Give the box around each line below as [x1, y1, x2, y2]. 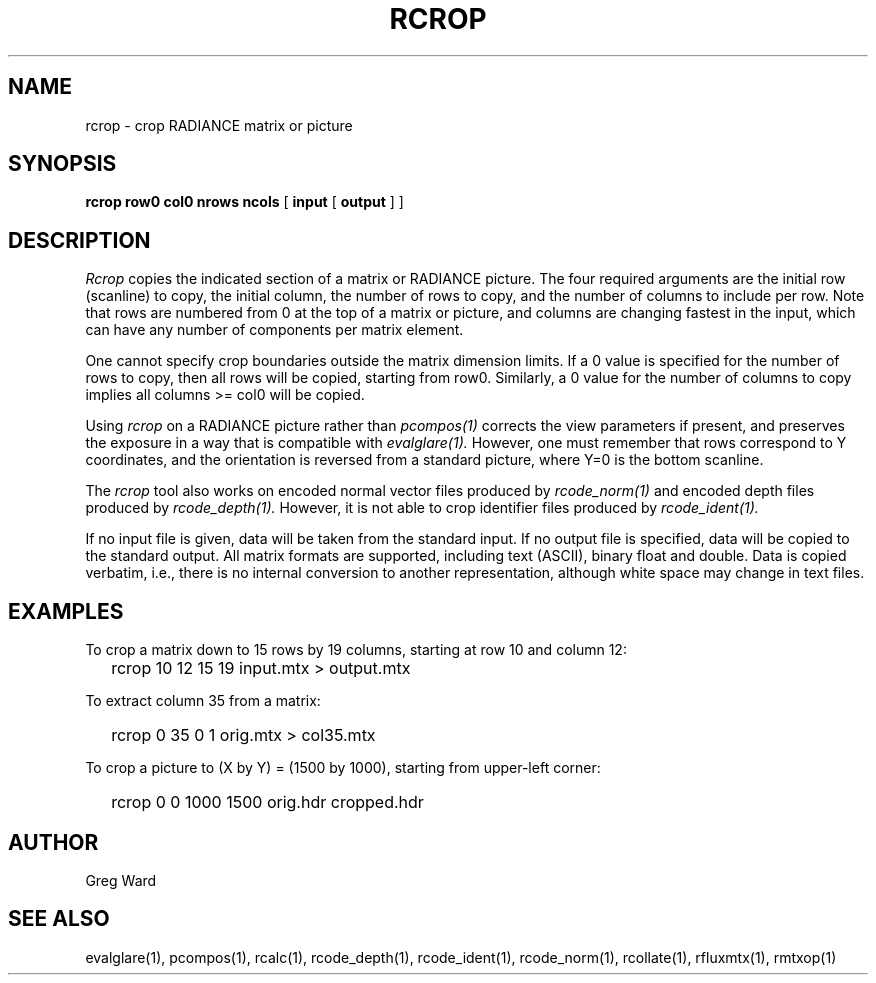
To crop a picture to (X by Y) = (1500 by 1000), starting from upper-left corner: [85, 759, 601, 777]
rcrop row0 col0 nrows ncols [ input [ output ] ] [85, 193, 404, 211]
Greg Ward [85, 871, 157, 889]
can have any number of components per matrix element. [85, 321, 464, 339]
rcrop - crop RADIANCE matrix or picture [85, 116, 353, 134]
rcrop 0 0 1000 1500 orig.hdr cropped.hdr [111, 792, 424, 813]
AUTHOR [8, 829, 99, 855]
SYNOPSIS [8, 151, 117, 177]
